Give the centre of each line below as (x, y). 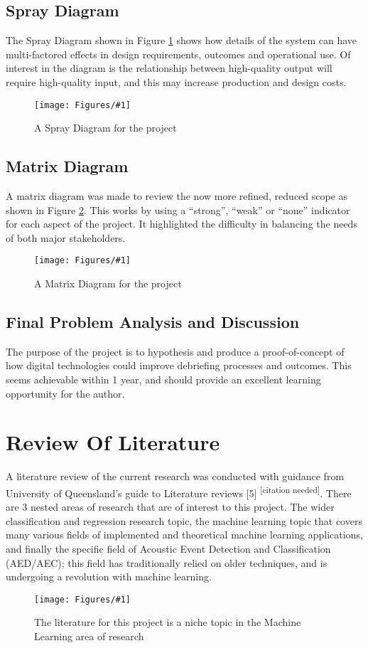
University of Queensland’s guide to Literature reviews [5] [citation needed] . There (179, 492)
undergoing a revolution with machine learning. (109, 577)
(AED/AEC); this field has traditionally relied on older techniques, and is (167, 562)
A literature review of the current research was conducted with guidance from (175, 476)
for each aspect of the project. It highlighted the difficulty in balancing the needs (182, 224)
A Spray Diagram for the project (105, 128)
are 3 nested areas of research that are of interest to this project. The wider (170, 507)
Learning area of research (89, 636)
